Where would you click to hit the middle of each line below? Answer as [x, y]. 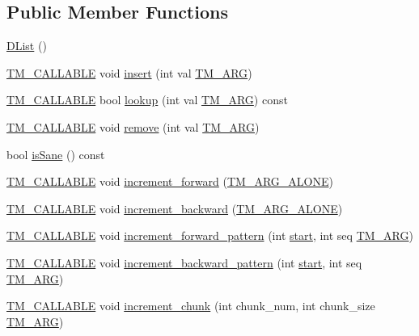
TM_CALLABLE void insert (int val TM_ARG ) [129, 72]
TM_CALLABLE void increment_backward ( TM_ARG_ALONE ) [175, 208]
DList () [27, 46]
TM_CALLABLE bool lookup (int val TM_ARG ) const [147, 100]
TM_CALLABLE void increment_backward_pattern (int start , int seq [184, 262]
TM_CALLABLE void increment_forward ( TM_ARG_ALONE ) [170, 181]
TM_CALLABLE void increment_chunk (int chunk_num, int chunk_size [191, 306]
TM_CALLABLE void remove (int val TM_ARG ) [133, 126]
